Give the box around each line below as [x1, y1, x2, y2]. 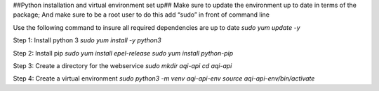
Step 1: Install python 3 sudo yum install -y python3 [13, 36, 161, 44]
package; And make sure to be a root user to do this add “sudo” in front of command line [13, 10, 270, 19]
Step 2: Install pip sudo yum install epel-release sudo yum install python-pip [13, 49, 234, 57]
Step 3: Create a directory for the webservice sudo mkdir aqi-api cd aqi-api [13, 61, 232, 69]
